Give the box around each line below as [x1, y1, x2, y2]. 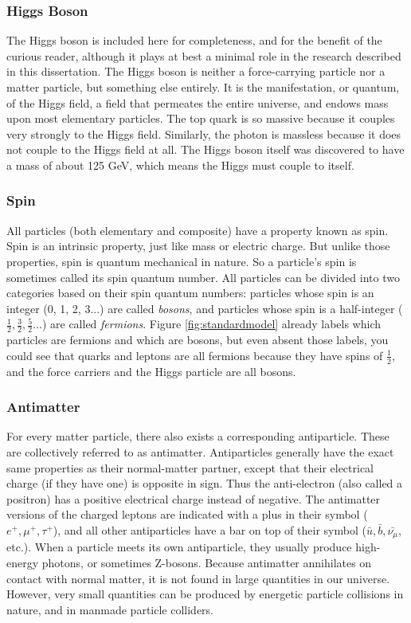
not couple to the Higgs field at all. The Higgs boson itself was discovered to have [6, 141, 405, 158]
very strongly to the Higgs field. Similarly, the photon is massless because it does [6, 125, 401, 142]
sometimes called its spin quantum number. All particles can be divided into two [6, 268, 400, 285]
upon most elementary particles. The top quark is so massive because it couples [6, 110, 395, 127]
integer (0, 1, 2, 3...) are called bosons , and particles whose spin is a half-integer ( [6, 300, 403, 316]
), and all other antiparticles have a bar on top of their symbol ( [53, 521, 366, 538]
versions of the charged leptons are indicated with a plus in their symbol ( [6, 506, 368, 523]
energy [6, 554, 39, 571]
